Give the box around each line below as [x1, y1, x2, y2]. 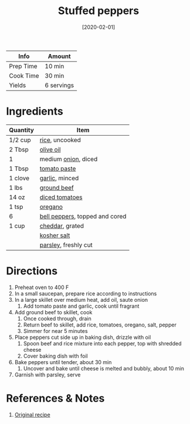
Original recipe [14, 411, 51, 418]
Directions [6, 264, 57, 278]
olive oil [39, 145, 61, 153]
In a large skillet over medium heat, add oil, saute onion [14, 296, 148, 303]
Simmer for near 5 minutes [23, 327, 88, 334]
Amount [48, 52, 72, 60]
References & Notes [6, 392, 105, 405]
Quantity [9, 126, 34, 134]
